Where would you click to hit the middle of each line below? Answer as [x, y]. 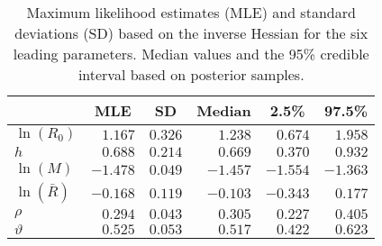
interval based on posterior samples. [191, 74]
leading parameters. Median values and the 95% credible [191, 54]
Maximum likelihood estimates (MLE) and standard [191, 12]
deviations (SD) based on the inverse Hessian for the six [191, 33]
